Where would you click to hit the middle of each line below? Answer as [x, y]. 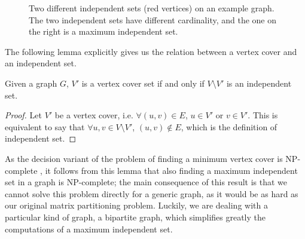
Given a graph [31, 83]
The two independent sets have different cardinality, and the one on [153, 19]
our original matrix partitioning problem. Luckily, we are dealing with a [136, 205]
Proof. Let [23, 115]
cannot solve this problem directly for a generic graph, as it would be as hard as [152, 193]
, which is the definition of [229, 126]
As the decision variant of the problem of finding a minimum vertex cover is [144, 158]
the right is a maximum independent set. [103, 31]
